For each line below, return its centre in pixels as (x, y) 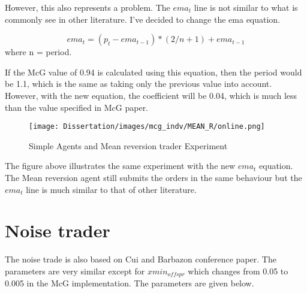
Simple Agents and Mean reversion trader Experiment (128, 145)
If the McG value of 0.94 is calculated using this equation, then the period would (153, 72)
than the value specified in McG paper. (77, 107)
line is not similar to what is (246, 7)
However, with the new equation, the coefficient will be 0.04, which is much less (151, 95)
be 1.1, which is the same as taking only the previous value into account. (139, 84)
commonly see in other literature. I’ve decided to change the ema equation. (143, 19)
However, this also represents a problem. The (88, 7)
